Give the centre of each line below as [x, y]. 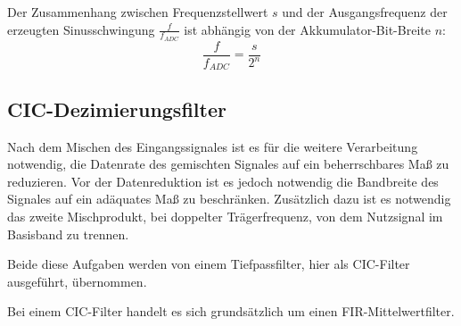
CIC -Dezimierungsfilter [117, 109]
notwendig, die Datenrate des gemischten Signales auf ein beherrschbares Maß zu [228, 164]
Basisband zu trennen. [68, 234]
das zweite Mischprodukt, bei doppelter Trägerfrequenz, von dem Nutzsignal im [225, 216]
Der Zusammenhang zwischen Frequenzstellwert [138, 12]
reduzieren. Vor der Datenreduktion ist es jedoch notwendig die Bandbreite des [223, 181]
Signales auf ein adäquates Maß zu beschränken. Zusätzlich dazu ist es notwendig [229, 199]
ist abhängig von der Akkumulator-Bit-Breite [307, 29]
